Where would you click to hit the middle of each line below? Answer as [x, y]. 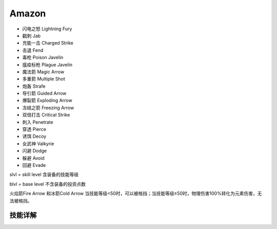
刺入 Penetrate [38, 122]
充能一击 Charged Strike [48, 43]
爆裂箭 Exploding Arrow [47, 101]
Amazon [28, 13]
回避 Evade [34, 165]
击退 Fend [33, 50]
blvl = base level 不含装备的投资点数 [47, 184]
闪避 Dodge [35, 151]
